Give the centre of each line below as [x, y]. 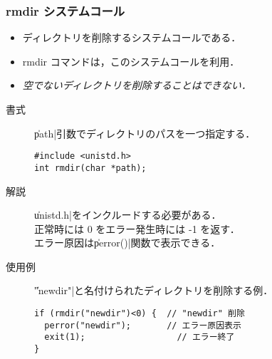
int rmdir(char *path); [90, 168]
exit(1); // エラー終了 [140, 337]
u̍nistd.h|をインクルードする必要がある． [128, 215]
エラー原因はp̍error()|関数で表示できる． [127, 243]
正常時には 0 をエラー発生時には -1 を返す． [137, 228]
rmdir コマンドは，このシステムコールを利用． [131, 61]
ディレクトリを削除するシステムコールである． [132, 37]
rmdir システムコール [66, 10]
